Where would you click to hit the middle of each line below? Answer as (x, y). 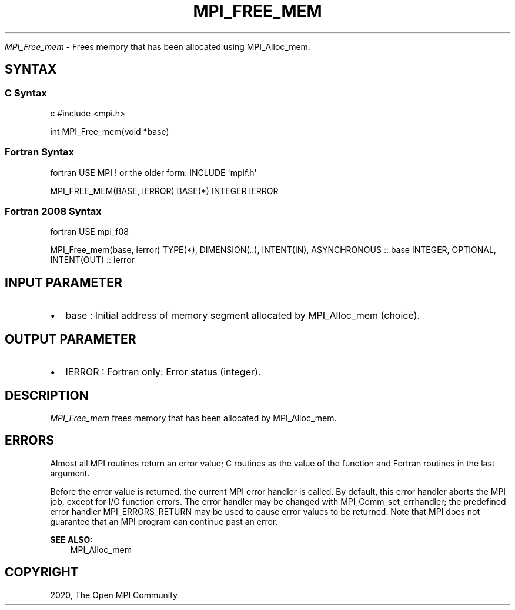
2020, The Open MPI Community (114, 595)
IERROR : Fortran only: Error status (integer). (163, 372)
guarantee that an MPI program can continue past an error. (164, 521)
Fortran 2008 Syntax (53, 211)
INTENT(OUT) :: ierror (92, 260)
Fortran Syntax (39, 152)
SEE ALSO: (71, 539)
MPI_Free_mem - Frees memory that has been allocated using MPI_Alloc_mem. (158, 46)
